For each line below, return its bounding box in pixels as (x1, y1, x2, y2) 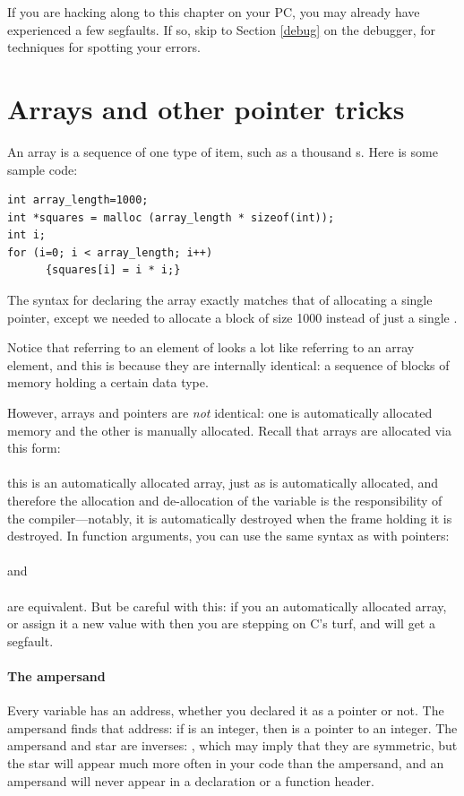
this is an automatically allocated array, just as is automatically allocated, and (7, 473, 439, 492)
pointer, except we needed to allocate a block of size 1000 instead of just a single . (7, 307, 458, 326)
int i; (7, 229, 46, 242)
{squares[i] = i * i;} (45, 264, 181, 277)
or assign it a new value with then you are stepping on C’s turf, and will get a (7, 614, 435, 633)
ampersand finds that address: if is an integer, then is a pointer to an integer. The (7, 718, 458, 737)
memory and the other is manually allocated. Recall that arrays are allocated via (7, 420, 451, 439)
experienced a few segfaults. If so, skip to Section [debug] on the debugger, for (7, 20, 436, 39)
